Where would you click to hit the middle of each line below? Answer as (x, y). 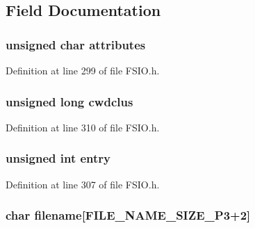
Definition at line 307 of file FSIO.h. (83, 184)
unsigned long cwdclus (69, 101)
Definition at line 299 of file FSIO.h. (83, 70)
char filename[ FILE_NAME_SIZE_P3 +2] (128, 215)
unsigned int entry (58, 158)
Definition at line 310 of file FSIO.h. (83, 127)
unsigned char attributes (76, 44)
